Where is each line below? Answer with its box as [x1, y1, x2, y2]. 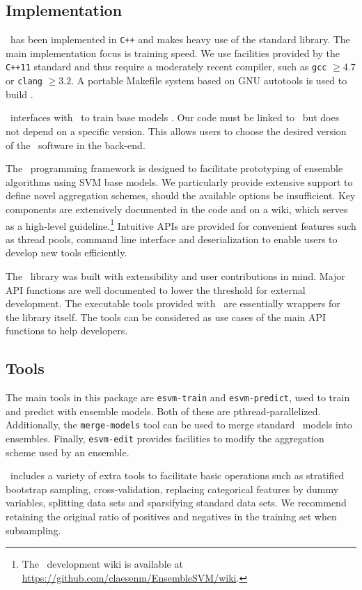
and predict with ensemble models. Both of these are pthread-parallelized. [6, 403, 321, 418]
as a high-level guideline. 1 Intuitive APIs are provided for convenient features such [6, 216, 356, 233]
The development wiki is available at [22, 557, 183, 571]
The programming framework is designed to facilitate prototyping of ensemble [6, 161, 343, 176]
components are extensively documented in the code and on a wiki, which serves [6, 201, 348, 216]
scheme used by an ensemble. [6, 444, 129, 459]
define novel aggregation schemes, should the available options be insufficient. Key [6, 188, 356, 203]
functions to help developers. [6, 323, 128, 338]
